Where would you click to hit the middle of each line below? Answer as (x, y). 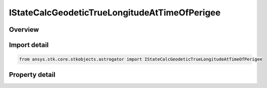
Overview (24, 30)
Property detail (32, 75)
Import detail (29, 45)
